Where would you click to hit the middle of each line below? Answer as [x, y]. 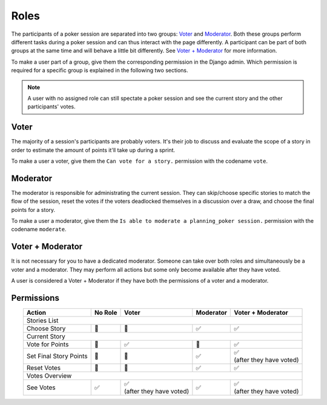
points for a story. [33, 209]
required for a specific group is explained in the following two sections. [100, 70]
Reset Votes [44, 368]
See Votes [41, 387]
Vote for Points [48, 344]
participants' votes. [51, 107]
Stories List [42, 321]
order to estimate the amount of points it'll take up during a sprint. [93, 150]
